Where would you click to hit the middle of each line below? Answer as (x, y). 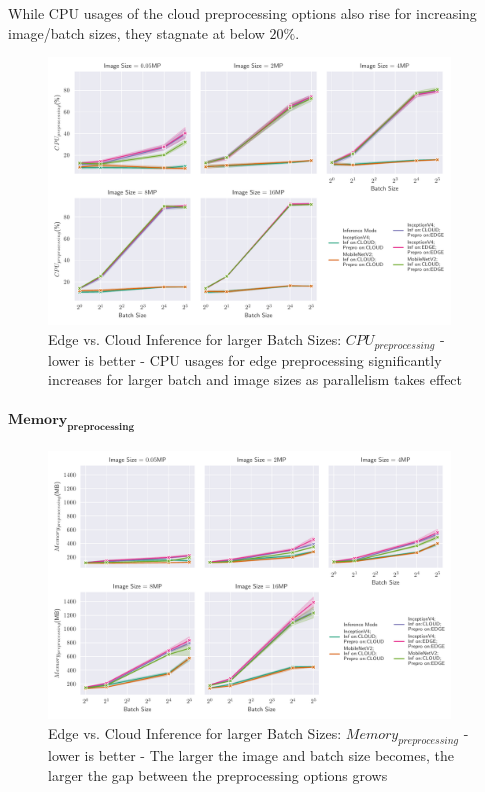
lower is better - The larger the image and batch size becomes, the (251, 755)
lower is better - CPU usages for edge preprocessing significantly (245, 359)
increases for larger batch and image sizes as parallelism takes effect (255, 379)
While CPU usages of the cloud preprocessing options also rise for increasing (242, 13)
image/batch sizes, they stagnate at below (136, 32)
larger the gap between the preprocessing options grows (218, 774)
